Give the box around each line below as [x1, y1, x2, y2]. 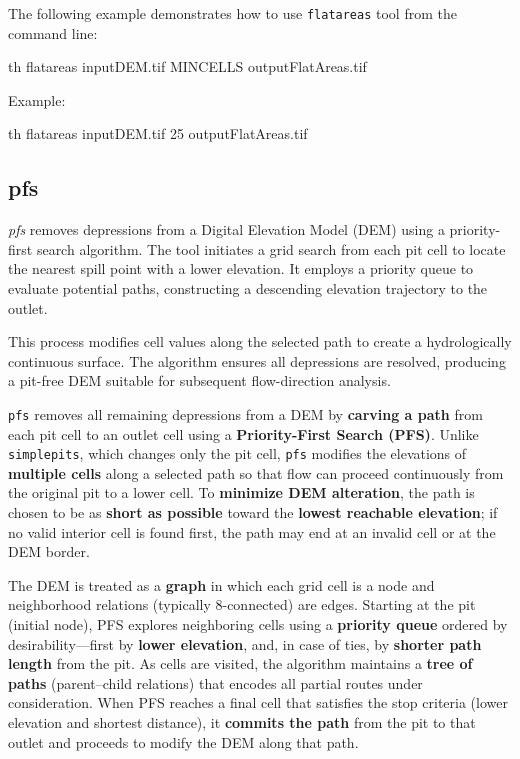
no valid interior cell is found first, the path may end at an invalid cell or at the [8, 521, 496, 542]
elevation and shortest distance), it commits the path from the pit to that [8, 712, 476, 733]
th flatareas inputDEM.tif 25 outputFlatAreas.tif [8, 123, 308, 144]
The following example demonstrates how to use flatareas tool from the [8, 3, 457, 23]
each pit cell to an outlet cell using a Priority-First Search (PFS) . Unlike [8, 423, 479, 444]
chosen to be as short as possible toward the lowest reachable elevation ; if [8, 502, 498, 523]
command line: [8, 22, 98, 43]
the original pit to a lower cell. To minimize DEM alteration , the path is [8, 482, 475, 503]
